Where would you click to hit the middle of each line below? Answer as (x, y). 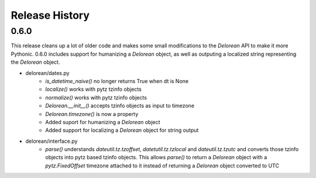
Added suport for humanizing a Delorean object (103, 122)
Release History (50, 15)
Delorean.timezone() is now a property (92, 114)
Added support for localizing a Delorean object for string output (122, 130)
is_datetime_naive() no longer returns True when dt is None (117, 81)
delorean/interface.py (51, 141)
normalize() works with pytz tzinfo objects (96, 97)
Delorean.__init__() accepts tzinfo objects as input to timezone (120, 106)
